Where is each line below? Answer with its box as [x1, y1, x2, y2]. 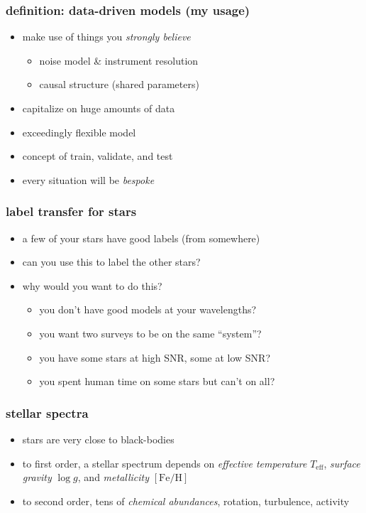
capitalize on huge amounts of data [22, 101, 175, 115]
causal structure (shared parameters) [39, 77, 199, 92]
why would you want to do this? [22, 278, 162, 293]
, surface [323, 455, 360, 470]
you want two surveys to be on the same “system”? [39, 325, 262, 340]
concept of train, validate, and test [22, 148, 173, 163]
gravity [22, 470, 52, 485]
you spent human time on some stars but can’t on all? [39, 374, 275, 389]
